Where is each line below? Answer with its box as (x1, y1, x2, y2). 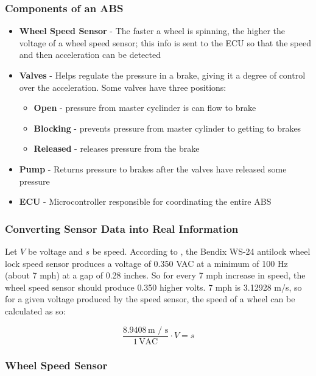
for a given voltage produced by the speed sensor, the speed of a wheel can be (5, 293, 295, 305)
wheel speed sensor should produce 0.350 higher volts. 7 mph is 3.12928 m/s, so (5, 280, 302, 293)
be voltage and (27, 244, 83, 257)
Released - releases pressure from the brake (33, 142, 200, 155)
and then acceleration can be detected (19, 48, 161, 61)
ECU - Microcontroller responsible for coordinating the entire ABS (19, 195, 272, 208)
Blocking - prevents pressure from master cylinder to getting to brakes (33, 121, 301, 134)
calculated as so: (5, 304, 66, 317)
